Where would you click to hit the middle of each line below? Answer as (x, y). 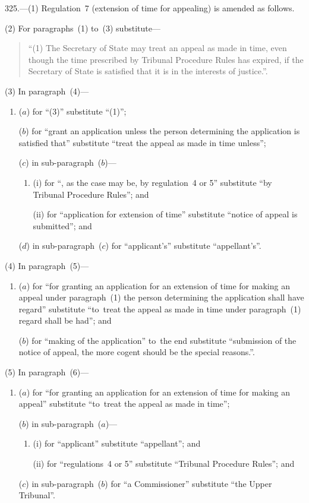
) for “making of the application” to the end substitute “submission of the (161, 340)
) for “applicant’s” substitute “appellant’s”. (183, 246)
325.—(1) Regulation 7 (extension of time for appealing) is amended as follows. (150, 8)
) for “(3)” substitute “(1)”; (76, 111)
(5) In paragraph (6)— (47, 372)
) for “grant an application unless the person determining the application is (163, 131)
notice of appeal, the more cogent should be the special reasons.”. (137, 352)
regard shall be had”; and (65, 320)
